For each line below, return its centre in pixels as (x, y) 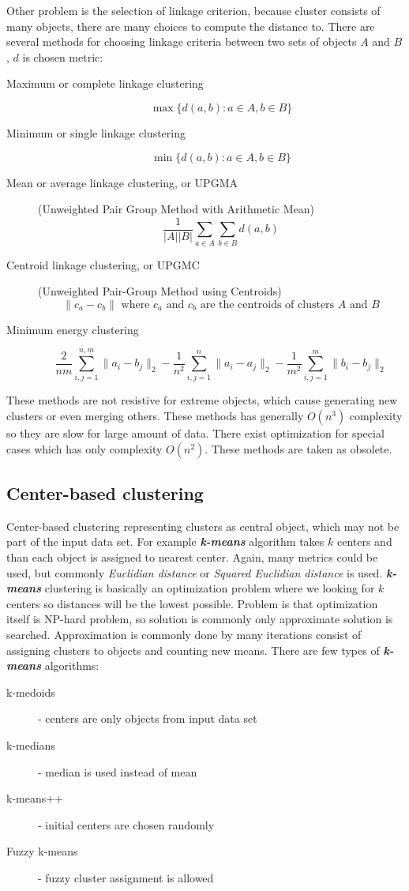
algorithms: (72, 665)
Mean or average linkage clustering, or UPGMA (122, 182)
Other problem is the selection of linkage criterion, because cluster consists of (193, 10)
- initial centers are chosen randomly (126, 824)
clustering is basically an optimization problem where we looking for (210, 588)
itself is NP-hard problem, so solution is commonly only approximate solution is (200, 619)
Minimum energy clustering (73, 329)
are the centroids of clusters (267, 305)
